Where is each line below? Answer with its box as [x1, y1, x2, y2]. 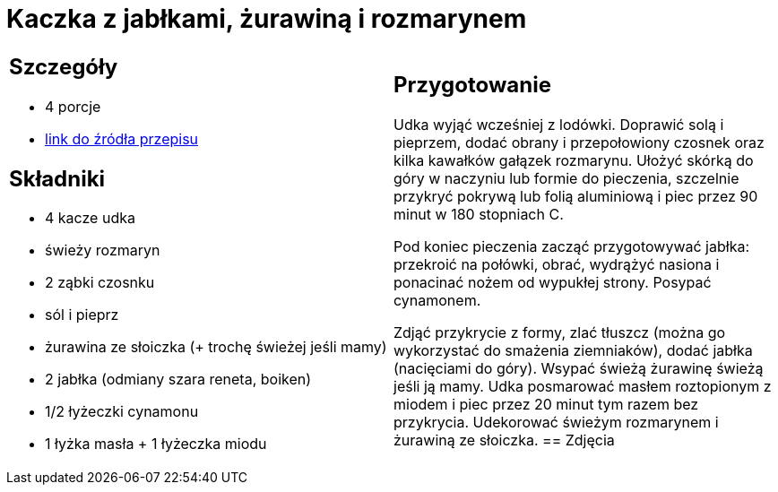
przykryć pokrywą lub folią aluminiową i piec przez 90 [393, 187, 758, 206]
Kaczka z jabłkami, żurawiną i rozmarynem [6, 4, 527, 34]
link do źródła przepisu [45, 129, 199, 148]
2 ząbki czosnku [45, 273, 155, 292]
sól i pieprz [45, 306, 119, 324]
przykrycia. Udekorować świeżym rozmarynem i [393, 413, 719, 432]
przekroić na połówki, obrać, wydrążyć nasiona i [393, 255, 720, 274]
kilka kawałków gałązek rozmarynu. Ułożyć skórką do [393, 151, 754, 170]
